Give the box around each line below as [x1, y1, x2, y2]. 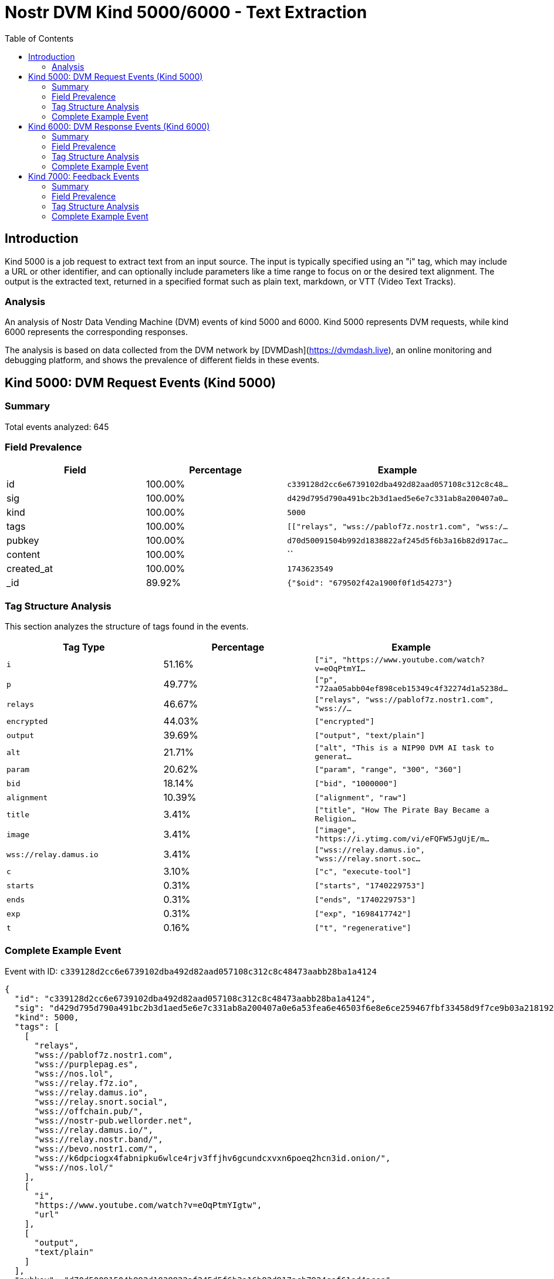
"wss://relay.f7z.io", [34, 1078, 138, 1088]
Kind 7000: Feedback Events [28, 171, 140, 181]
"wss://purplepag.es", [34, 1059, 138, 1069]
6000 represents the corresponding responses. [5, 327, 188, 337]
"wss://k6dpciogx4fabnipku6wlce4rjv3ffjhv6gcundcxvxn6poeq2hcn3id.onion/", [34, 1153, 391, 1163]
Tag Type [62, 641, 105, 654]
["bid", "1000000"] [315, 779, 398, 788]
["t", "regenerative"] [315, 923, 411, 932]
